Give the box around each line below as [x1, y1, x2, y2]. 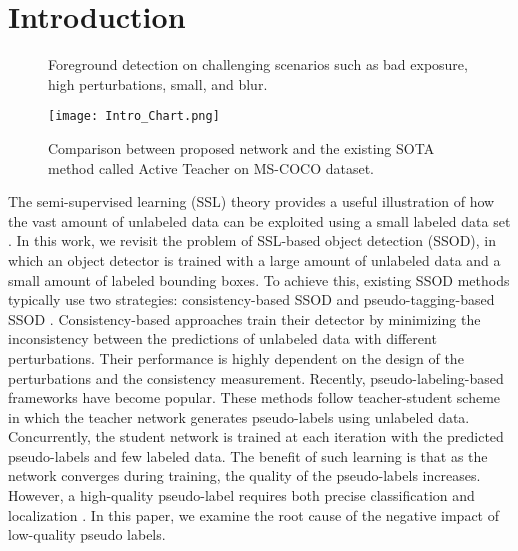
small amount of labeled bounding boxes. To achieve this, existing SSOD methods [8, 269, 510, 290]
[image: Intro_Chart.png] [48, 109, 220, 124]
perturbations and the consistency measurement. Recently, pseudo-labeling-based [8, 367, 504, 388]
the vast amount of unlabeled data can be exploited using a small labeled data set [8, 210, 511, 231]
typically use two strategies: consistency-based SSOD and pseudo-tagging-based [8, 289, 495, 310]
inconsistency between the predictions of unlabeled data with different [8, 328, 437, 349]
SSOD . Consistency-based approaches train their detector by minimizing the [8, 308, 481, 329]
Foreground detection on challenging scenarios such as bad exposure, [48, 54, 468, 75]
